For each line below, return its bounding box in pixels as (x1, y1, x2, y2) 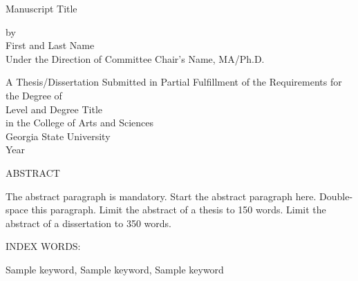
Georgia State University (6, 128, 111, 143)
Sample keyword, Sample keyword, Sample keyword (6, 262, 224, 276)
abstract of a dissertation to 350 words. (6, 215, 171, 230)
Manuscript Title (6, 1, 77, 15)
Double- (319, 188, 353, 203)
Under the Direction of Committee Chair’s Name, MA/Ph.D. (6, 51, 265, 66)
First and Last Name (6, 38, 95, 52)
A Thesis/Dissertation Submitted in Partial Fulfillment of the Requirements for (6, 75, 342, 89)
